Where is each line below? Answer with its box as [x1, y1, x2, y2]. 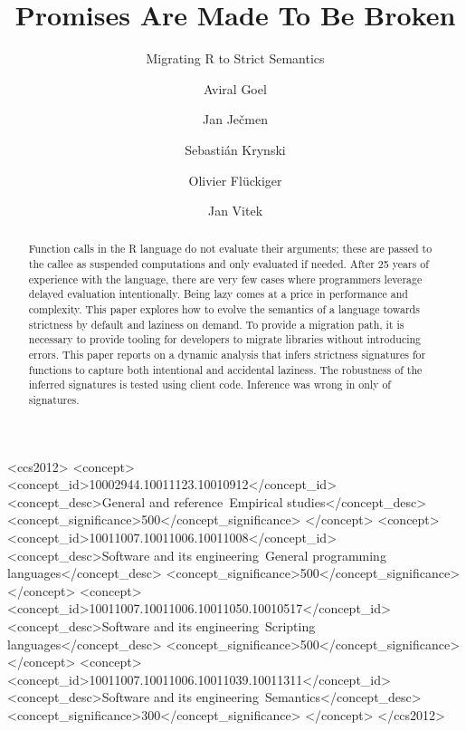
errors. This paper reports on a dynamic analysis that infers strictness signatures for [28, 347, 426, 362]
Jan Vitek [207, 201, 263, 220]
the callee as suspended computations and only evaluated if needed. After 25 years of [28, 256, 429, 272]
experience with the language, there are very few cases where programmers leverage [28, 271, 423, 286]
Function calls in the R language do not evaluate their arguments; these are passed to [28, 241, 433, 256]
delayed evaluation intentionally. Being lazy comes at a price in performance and [28, 286, 408, 302]
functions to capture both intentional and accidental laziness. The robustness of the [28, 361, 423, 377]
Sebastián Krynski [185, 139, 286, 159]
